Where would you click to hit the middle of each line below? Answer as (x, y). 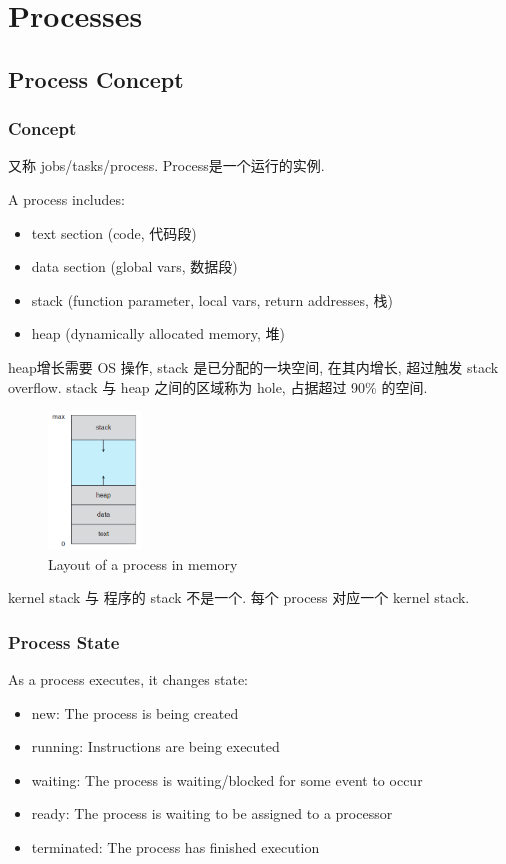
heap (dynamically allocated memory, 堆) (158, 333)
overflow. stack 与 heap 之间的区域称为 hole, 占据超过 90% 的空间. (218, 386)
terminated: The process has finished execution (175, 847)
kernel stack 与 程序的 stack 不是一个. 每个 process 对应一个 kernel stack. (239, 597)
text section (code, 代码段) (114, 232)
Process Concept (96, 78)
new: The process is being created (135, 712)
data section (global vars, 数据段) (134, 266)
